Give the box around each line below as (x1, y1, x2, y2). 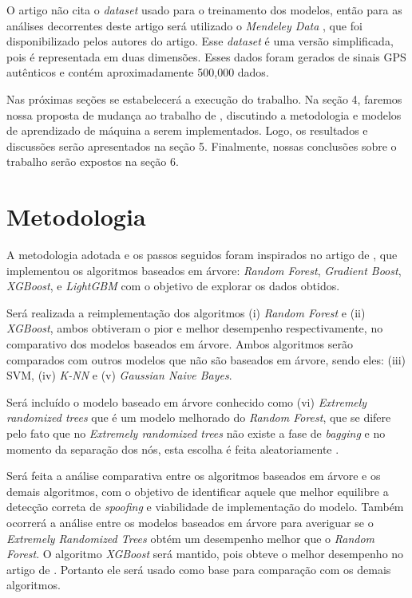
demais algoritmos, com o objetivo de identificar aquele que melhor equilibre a (6, 482, 389, 499)
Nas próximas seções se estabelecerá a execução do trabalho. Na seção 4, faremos (6, 90, 402, 107)
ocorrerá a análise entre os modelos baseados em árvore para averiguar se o (6, 513, 374, 530)
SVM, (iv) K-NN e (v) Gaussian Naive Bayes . (6, 367, 232, 384)
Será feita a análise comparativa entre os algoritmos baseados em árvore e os (6, 467, 381, 484)
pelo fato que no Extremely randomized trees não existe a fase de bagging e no (6, 425, 386, 441)
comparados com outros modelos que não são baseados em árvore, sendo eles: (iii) (6, 351, 406, 368)
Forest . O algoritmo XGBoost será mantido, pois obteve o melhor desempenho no (6, 545, 404, 562)
